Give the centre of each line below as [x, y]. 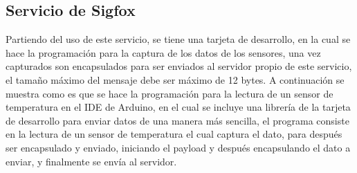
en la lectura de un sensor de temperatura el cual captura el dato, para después [174, 134]
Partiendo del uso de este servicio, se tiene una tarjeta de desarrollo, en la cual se [178, 39]
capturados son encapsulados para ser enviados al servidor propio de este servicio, [179, 66]
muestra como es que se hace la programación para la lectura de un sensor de [170, 93]
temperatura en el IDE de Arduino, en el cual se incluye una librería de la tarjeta [178, 107]
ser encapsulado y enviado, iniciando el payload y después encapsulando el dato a [178, 147]
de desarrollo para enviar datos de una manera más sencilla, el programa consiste [177, 120]
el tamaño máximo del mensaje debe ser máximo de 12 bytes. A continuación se [175, 79]
